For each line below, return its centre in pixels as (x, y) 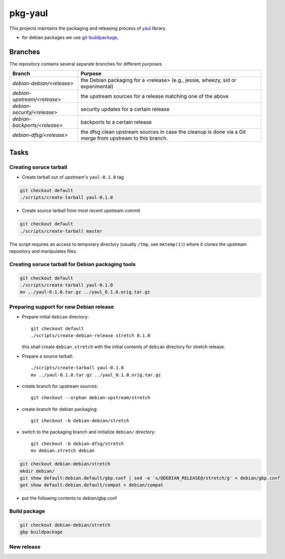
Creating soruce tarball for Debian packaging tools (73, 264)
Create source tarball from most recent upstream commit (81, 211)
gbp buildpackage (41, 532)
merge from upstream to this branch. (124, 138)
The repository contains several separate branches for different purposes (86, 64)
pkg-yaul (28, 13)
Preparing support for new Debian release (62, 307)
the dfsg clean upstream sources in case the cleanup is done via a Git (163, 132)
